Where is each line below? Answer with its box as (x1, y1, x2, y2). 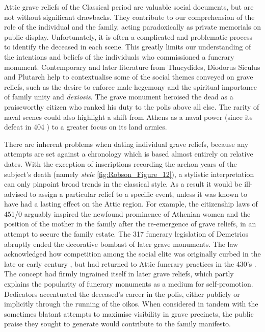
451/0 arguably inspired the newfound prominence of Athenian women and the (4, 208, 251, 219)
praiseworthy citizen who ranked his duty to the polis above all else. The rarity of (4, 101, 259, 112)
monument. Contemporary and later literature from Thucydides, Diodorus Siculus (4, 61, 260, 72)
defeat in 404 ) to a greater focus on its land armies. (4, 121, 167, 132)
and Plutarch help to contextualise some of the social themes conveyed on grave (4, 71, 253, 82)
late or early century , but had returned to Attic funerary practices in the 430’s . (4, 258, 256, 269)
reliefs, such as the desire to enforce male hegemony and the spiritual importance (4, 81, 257, 92)
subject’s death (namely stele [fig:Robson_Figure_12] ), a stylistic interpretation (4, 168, 254, 179)
